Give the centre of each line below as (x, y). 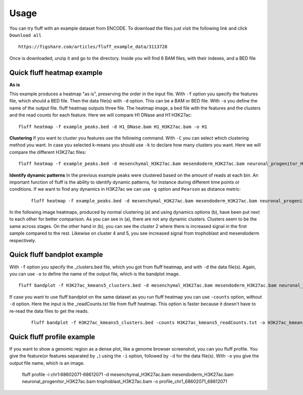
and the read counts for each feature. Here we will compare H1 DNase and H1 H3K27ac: (100, 115)
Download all (26, 35)
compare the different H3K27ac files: (48, 152)
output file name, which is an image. (47, 363)
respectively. (23, 240)
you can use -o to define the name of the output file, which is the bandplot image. (95, 274)
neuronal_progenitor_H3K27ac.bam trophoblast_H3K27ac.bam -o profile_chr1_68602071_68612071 (124, 381)
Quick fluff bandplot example (56, 255)
